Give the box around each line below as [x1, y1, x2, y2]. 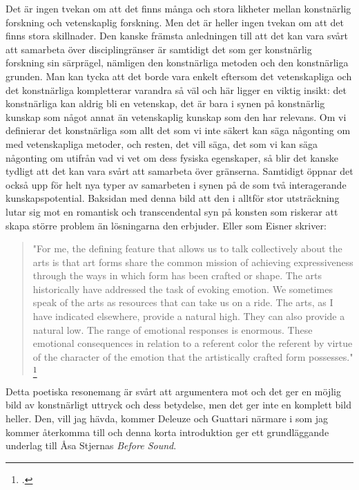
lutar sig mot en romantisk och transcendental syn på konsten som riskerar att [6, 204, 338, 218]
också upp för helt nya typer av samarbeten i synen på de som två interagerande [6, 177, 347, 191]
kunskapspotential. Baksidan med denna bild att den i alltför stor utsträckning [6, 191, 340, 205]
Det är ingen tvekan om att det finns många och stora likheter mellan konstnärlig [6, 1, 351, 15]
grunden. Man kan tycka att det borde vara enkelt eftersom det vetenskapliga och [6, 68, 352, 83]
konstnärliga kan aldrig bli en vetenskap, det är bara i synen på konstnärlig [6, 96, 325, 111]
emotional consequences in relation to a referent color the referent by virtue [32, 336, 353, 350]
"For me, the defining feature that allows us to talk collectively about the [32, 241, 342, 256]
